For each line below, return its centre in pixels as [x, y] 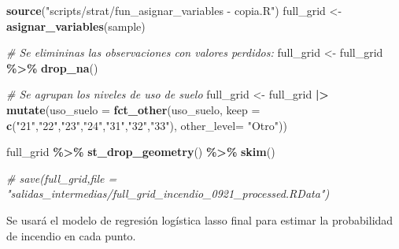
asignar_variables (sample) [76, 26]
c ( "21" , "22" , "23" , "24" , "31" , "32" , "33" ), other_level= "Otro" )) [147, 125]
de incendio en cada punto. [71, 235]
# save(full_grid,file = [62, 178]
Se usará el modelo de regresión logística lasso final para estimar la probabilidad [200, 219]
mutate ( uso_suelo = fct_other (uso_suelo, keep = [133, 109]
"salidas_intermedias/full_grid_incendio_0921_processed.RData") [168, 193]
